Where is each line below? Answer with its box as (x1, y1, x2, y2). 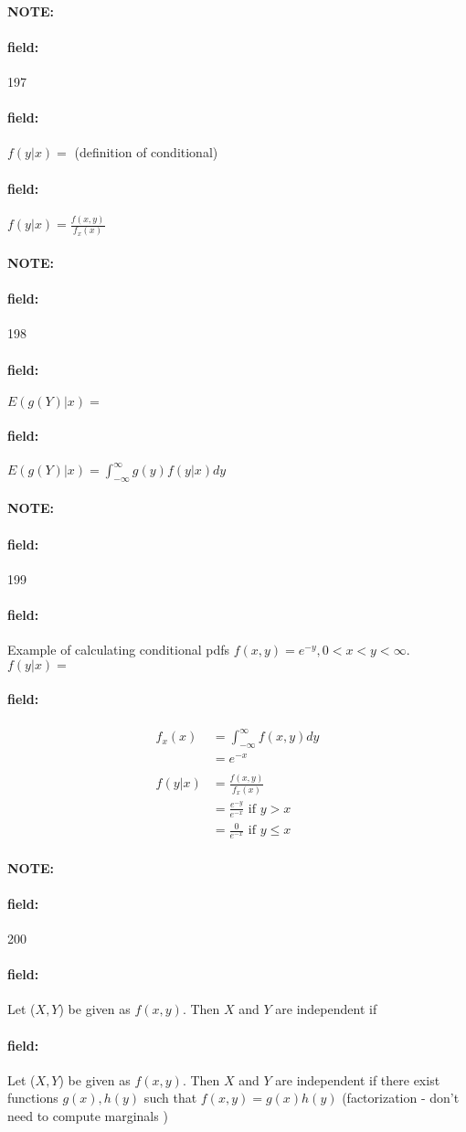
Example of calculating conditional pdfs (7, 640, 229, 659)
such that (143, 1088, 197, 1107)
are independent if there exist (275, 1070, 440, 1089)
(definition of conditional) (74, 143, 218, 162)
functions (7, 1088, 58, 1107)
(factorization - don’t (342, 1088, 460, 1107)
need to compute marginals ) (7, 1106, 168, 1125)
